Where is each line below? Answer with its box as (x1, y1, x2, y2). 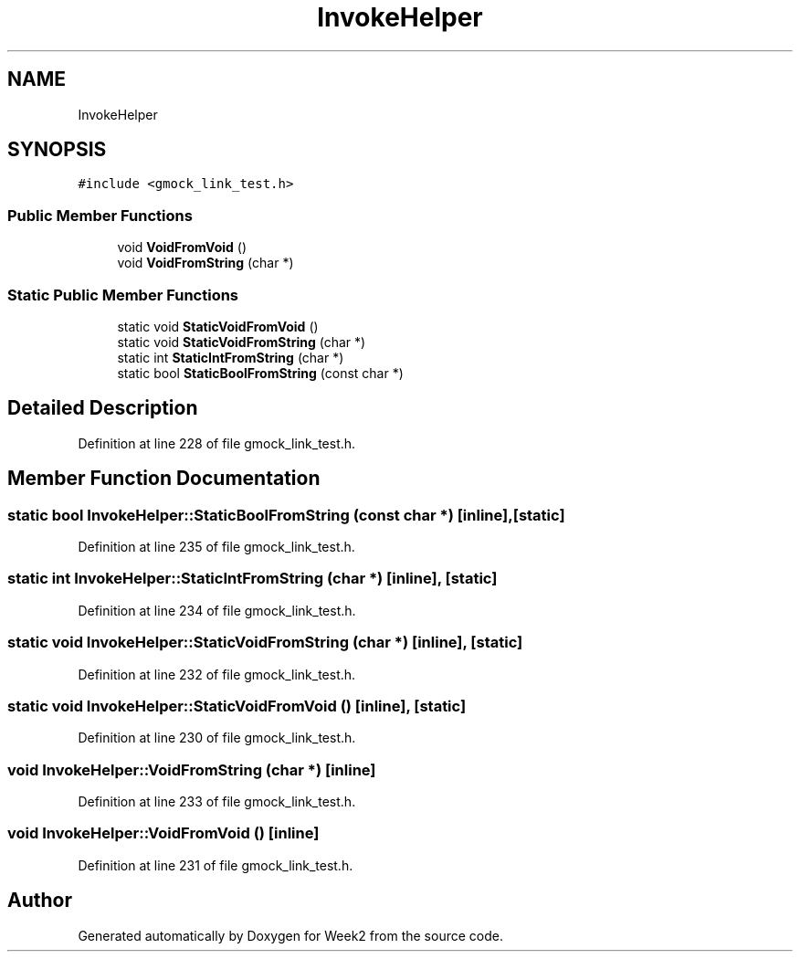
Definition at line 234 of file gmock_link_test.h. (78, 602, 356, 618)
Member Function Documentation (7, 467, 321, 490)
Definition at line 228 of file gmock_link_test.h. (78, 435, 356, 451)
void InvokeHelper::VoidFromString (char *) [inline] (7, 760, 376, 779)
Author (7, 889, 72, 912)
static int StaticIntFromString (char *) (117, 349, 344, 365)
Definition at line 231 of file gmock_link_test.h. (78, 857, 353, 873)
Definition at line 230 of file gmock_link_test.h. (78, 730, 356, 746)
